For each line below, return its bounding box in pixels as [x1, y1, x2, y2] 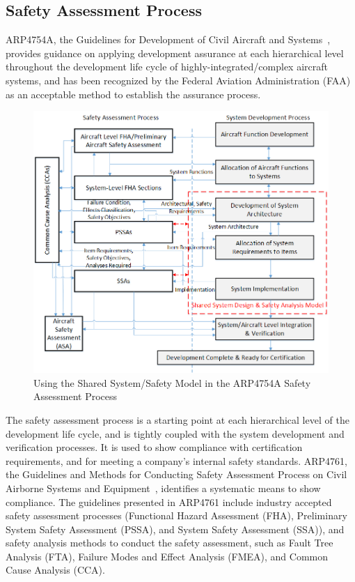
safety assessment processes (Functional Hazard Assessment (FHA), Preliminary [6, 508, 347, 523]
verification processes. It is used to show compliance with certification [6, 440, 303, 454]
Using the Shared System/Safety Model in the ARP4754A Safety [33, 375, 311, 390]
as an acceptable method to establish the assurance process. [6, 86, 261, 101]
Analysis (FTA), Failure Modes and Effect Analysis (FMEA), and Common [6, 549, 329, 563]
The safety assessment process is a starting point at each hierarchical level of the [6, 412, 349, 427]
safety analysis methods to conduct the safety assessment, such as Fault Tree [6, 535, 333, 550]
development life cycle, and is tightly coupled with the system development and [6, 426, 345, 441]
